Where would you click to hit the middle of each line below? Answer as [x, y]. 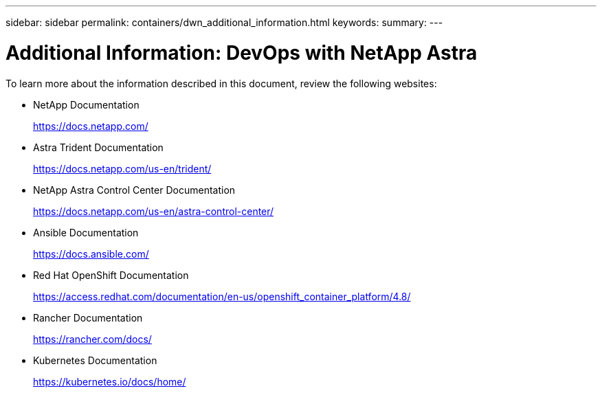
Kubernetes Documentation [95, 360]
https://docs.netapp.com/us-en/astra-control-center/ [154, 211]
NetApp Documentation [86, 104]
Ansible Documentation [86, 232]
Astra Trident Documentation [98, 147]
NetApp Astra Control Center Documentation [134, 190]
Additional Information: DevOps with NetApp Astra [242, 53]
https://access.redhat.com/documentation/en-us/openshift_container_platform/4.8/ [222, 296]
